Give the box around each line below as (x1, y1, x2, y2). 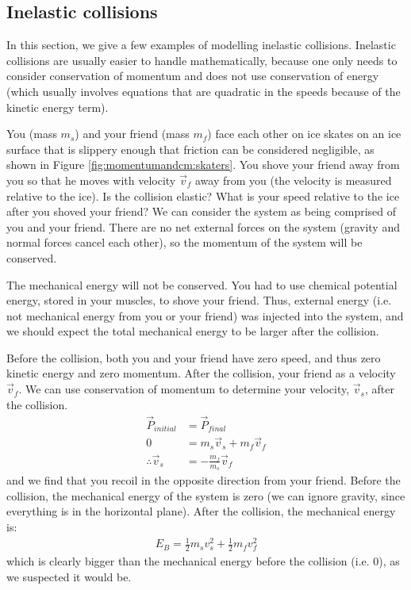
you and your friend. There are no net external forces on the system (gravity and (6, 218, 400, 235)
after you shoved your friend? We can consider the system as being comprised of (6, 203, 397, 220)
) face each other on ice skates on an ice (207, 125, 401, 142)
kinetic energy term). (6, 98, 109, 115)
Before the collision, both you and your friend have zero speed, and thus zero (6, 349, 381, 366)
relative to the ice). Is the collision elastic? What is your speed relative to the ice (6, 187, 400, 204)
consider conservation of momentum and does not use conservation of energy (6, 67, 379, 84)
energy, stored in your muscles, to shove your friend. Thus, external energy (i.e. (6, 292, 392, 308)
